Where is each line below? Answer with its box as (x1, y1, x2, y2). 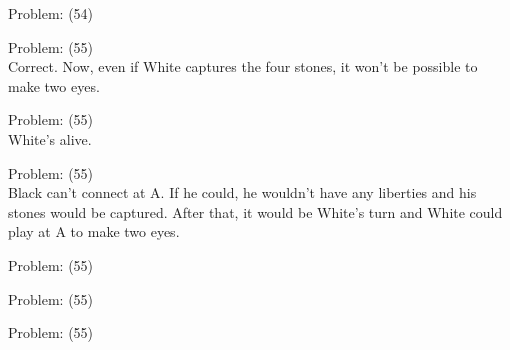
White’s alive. (8, 128, 92, 149)
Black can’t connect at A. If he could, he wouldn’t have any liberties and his (8, 182, 477, 203)
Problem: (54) (8, 3, 94, 23)
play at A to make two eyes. (8, 221, 180, 242)
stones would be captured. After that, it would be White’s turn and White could (8, 201, 503, 222)
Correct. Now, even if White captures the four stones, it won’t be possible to (8, 56, 478, 77)
